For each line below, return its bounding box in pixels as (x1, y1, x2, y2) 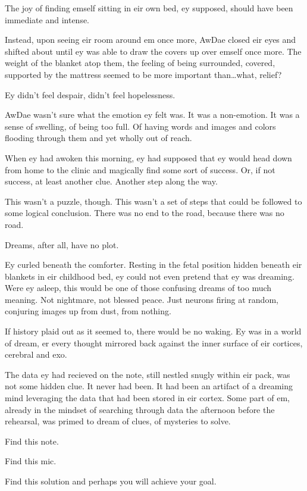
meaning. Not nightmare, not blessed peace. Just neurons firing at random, (5, 293, 278, 305)
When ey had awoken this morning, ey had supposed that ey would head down (5, 151, 292, 164)
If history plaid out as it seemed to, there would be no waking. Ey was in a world (5, 325, 302, 337)
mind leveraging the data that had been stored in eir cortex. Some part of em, (5, 392, 290, 404)
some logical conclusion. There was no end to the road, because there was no (5, 207, 284, 219)
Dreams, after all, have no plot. (5, 238, 119, 251)
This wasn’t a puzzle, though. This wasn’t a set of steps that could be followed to (5, 195, 302, 207)
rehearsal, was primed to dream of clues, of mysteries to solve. (5, 415, 231, 427)
